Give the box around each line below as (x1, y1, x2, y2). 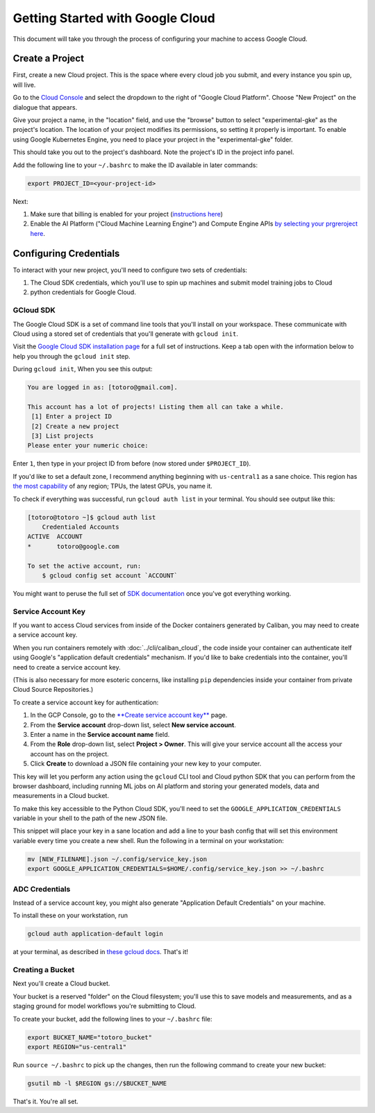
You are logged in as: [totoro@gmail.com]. (27, 384, 178, 391)
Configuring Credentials (12, 247, 120, 260)
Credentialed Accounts (42, 522, 119, 531)
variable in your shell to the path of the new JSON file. (12, 814, 168, 822)
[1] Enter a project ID (31, 413, 112, 420)
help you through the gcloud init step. (12, 352, 131, 360)
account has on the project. (30, 749, 109, 758)
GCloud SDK (12, 305, 56, 315)
